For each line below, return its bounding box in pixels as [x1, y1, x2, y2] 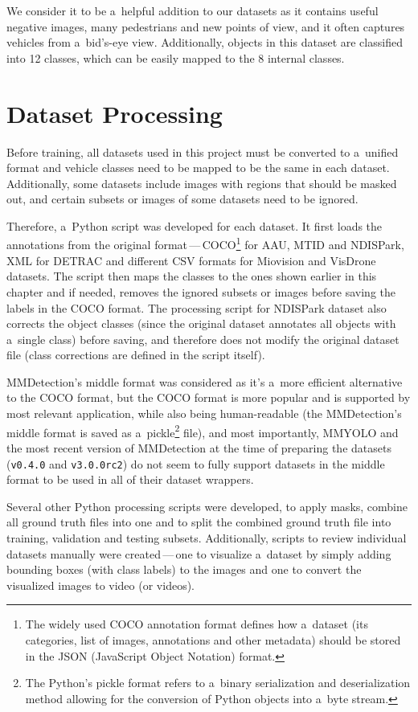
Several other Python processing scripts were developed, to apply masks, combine [6, 497, 408, 514]
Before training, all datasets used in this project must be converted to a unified [6, 143, 399, 160]
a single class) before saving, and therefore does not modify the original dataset [6, 330, 400, 347]
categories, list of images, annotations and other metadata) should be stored [25, 631, 401, 648]
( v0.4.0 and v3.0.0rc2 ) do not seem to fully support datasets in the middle [6, 455, 385, 472]
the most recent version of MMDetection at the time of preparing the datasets [6, 439, 391, 456]
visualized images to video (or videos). [6, 576, 195, 593]
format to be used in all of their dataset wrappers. [6, 471, 254, 488]
